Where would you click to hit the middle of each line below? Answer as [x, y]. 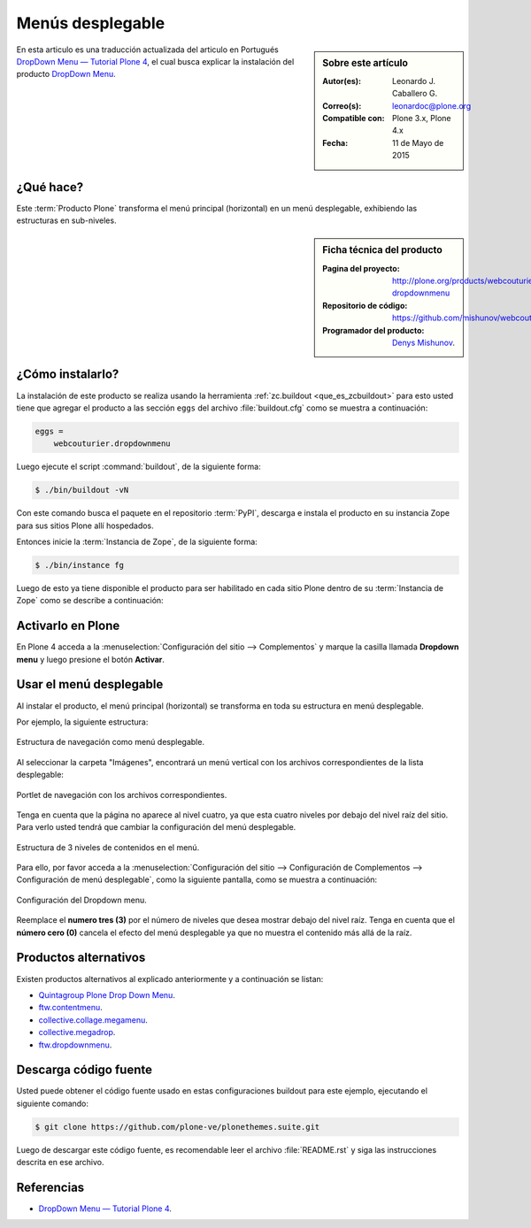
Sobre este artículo [366, 63]
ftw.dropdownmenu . [75, 1045]
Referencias [50, 1187]
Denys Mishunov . [424, 343]
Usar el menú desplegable [90, 684]
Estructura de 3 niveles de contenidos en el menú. [108, 847]
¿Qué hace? [50, 187]
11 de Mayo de [418, 142]
